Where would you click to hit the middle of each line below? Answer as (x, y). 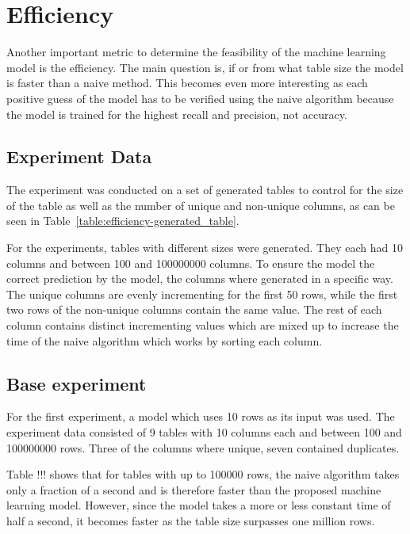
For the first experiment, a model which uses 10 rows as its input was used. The (201, 416)
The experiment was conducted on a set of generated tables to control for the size (205, 190)
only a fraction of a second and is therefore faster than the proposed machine (194, 489)
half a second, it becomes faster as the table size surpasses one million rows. (191, 521)
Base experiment (77, 383)
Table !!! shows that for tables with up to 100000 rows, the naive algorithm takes (203, 474)
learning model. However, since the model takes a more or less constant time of (199, 505)
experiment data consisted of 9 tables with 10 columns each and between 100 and (204, 432)
